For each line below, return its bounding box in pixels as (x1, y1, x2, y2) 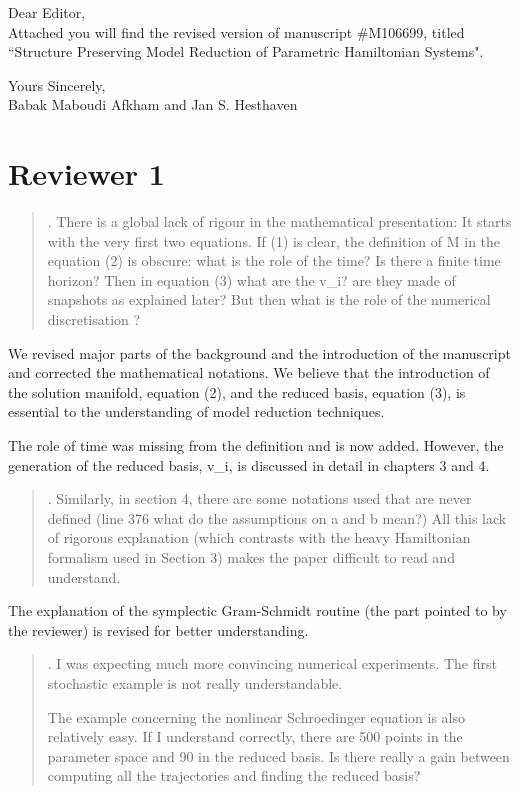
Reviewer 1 (8, 153, 165, 194)
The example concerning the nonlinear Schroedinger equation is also (47, 706, 466, 727)
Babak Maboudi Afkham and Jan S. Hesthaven (8, 94, 298, 115)
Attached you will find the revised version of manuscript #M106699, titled (8, 21, 465, 42)
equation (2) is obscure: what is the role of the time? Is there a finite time (47, 250, 501, 271)
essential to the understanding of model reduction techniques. (8, 401, 385, 422)
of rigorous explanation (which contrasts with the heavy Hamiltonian (47, 527, 471, 548)
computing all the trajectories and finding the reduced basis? (47, 765, 421, 786)
